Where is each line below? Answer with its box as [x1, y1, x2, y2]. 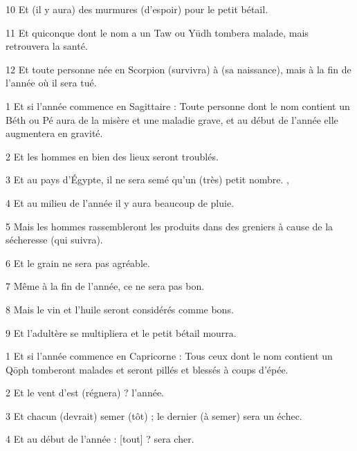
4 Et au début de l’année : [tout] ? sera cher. [6, 432, 194, 446]
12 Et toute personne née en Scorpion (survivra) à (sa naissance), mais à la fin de [6, 62, 351, 76]
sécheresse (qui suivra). [6, 232, 103, 247]
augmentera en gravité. [6, 126, 103, 140]
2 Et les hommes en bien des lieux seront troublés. [6, 149, 219, 163]
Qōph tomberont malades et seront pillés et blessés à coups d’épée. [6, 362, 289, 376]
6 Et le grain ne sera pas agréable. [6, 255, 150, 270]
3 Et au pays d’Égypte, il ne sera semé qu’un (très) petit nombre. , [6, 172, 289, 187]
